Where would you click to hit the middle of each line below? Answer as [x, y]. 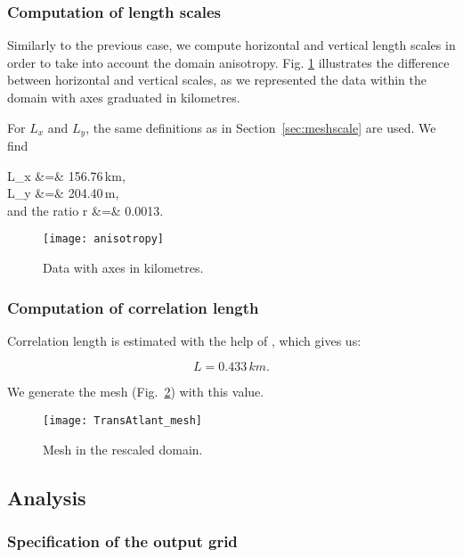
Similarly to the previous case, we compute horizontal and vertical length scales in [231, 45]
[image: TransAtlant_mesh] [122, 421]
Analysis [47, 497]
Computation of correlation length [133, 307]
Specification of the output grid [122, 541]
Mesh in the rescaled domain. [123, 449]
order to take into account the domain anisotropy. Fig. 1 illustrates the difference [228, 62]
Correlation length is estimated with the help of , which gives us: [184, 340]
